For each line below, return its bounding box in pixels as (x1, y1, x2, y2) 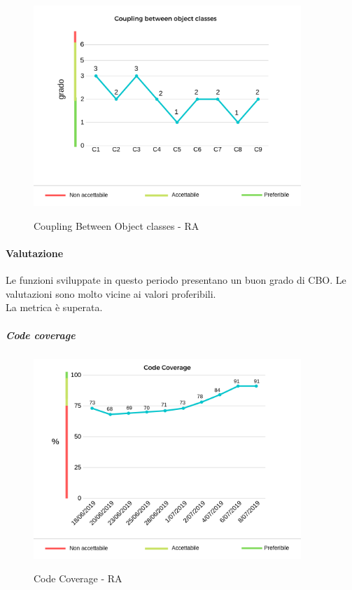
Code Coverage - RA (34, 571, 122, 586)
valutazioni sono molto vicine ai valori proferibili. (6, 286, 216, 301)
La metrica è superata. (6, 300, 103, 315)
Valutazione (6, 245, 64, 260)
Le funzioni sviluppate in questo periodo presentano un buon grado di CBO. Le (6, 273, 346, 287)
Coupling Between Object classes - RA (34, 218, 199, 233)
